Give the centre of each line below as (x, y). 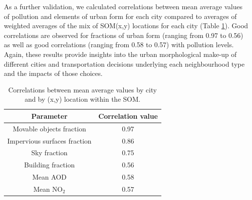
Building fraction (49, 165)
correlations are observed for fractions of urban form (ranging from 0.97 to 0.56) (124, 35)
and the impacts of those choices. (53, 73)
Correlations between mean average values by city (82, 89)
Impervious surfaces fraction (49, 140)
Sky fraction (49, 153)
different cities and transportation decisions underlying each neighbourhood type (124, 64)
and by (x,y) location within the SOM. (82, 99)
